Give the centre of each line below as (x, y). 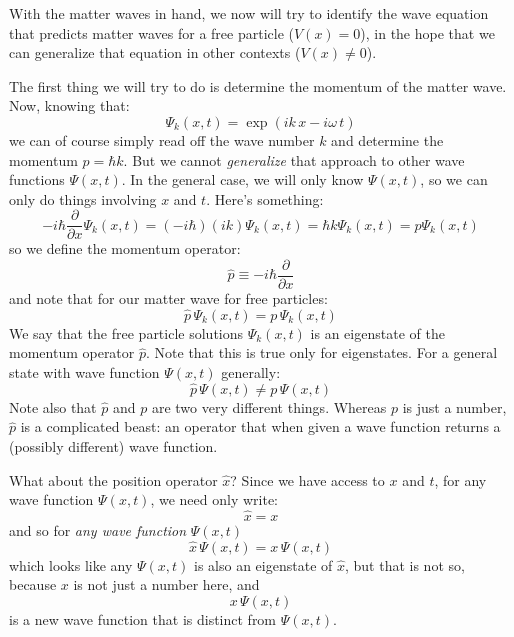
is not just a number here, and (166, 584)
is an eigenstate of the (377, 332)
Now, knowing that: (69, 105)
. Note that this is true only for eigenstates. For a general (322, 352)
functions (37, 179)
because (33, 584)
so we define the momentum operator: (125, 248)
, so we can (454, 179)
